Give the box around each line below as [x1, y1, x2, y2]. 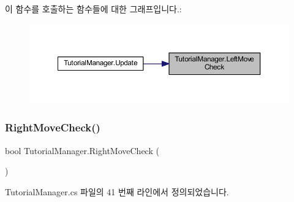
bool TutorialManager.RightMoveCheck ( [5, 144, 159, 157]
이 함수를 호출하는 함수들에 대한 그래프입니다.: [5, 2, 182, 15]
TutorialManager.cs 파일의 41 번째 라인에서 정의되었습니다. [5, 185, 229, 198]
